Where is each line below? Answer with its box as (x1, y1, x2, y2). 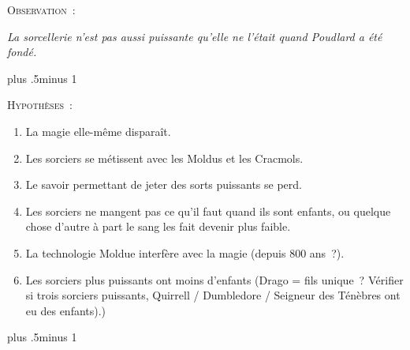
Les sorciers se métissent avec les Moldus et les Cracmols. (25, 149, 304, 166)
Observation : (7, 2, 76, 17)
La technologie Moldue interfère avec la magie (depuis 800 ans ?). (25, 244, 345, 261)
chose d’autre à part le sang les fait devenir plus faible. (25, 218, 291, 235)
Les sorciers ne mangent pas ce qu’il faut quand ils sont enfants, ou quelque (25, 202, 391, 219)
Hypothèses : (7, 96, 73, 113)
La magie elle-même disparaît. (25, 122, 171, 139)
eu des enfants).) (25, 302, 106, 318)
